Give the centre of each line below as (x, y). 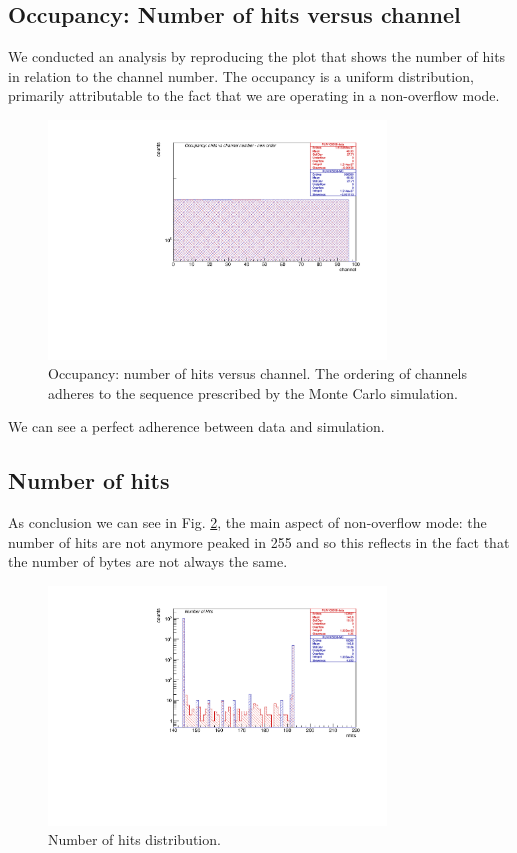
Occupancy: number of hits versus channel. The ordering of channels (257, 373)
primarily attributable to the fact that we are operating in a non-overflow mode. (254, 95)
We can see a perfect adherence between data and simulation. (196, 426)
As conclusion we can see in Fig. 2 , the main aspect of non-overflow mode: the (247, 522)
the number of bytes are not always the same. (148, 561)
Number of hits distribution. (134, 839)
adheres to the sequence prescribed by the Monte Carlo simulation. (253, 392)
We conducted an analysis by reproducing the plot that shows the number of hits (257, 56)
